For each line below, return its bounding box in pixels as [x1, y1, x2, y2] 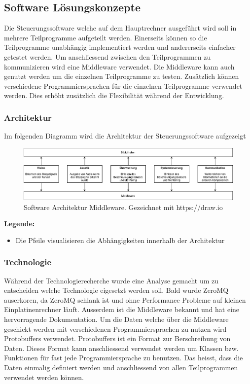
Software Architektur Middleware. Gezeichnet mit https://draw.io [24, 202, 223, 212]
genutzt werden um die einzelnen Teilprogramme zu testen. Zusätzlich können [4, 71, 239, 81]
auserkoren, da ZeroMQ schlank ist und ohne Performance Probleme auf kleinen [4, 294, 246, 305]
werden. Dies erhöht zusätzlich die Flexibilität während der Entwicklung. [4, 90, 224, 101]
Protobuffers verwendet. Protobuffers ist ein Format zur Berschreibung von [4, 333, 231, 344]
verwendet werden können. [4, 372, 84, 382]
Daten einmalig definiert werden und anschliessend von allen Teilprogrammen [4, 362, 238, 373]
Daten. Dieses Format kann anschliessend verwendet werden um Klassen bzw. [4, 343, 239, 353]
